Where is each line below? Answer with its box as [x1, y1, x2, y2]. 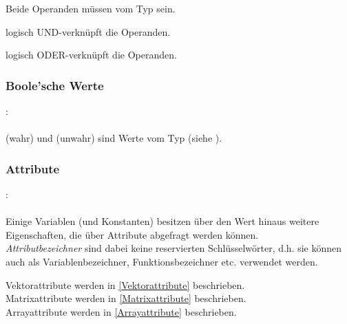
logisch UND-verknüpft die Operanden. [6, 24, 171, 39]
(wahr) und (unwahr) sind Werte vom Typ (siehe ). [6, 131, 222, 145]
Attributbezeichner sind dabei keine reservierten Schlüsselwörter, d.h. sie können [6, 241, 342, 255]
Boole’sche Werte [6, 76, 104, 94]
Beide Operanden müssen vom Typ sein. [6, 1, 176, 15]
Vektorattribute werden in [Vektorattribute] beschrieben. [6, 277, 245, 292]
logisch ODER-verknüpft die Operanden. [6, 47, 177, 62]
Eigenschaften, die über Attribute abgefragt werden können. [6, 227, 259, 241]
